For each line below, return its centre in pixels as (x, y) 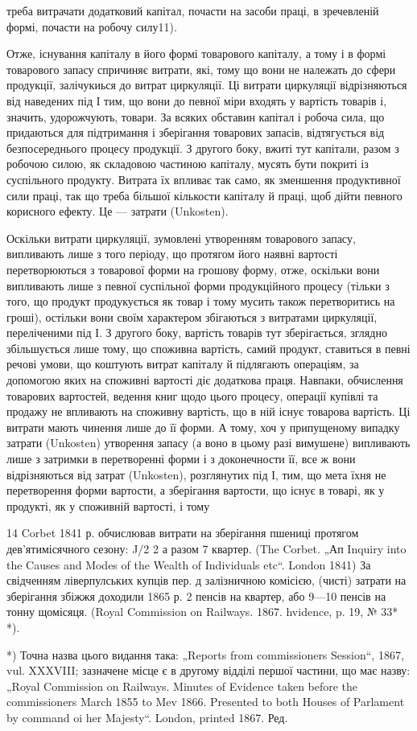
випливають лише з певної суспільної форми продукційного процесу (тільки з (198, 285)
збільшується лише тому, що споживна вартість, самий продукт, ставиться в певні (208, 348)
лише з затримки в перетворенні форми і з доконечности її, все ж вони (181, 459)
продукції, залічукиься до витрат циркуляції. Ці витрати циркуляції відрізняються (207, 85)
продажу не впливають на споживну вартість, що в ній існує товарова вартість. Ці (208, 411)
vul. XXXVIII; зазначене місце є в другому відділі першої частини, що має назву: (208, 670)
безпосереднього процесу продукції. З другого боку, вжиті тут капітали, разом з (203, 148)
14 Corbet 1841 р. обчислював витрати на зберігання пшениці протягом (183, 533)
